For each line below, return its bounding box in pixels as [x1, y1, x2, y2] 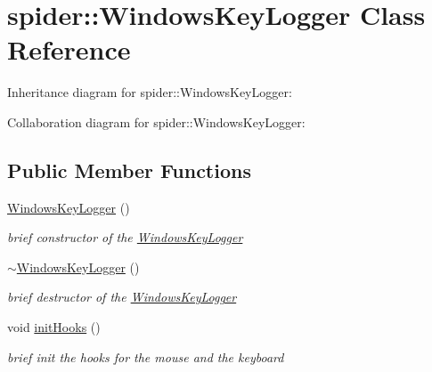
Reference [7, 31, 131, 68]
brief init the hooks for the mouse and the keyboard [7, 347, 284, 366]
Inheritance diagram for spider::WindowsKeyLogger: [7, 83, 292, 101]
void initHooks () [7, 318, 101, 336]
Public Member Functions [7, 156, 251, 183]
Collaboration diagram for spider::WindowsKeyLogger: [7, 112, 306, 131]
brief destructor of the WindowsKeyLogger [7, 287, 237, 306]
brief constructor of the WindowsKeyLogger [7, 228, 243, 247]
